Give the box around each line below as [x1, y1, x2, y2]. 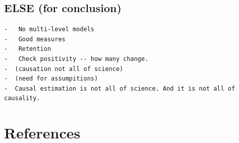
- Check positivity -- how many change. [4, 55, 149, 62]
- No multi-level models [4, 26, 94, 33]
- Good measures [4, 35, 66, 43]
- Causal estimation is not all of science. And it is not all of [4, 85, 235, 92]
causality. [4, 95, 40, 102]
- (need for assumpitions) [4, 75, 98, 83]
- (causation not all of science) [4, 65, 124, 73]
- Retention [4, 45, 51, 53]
